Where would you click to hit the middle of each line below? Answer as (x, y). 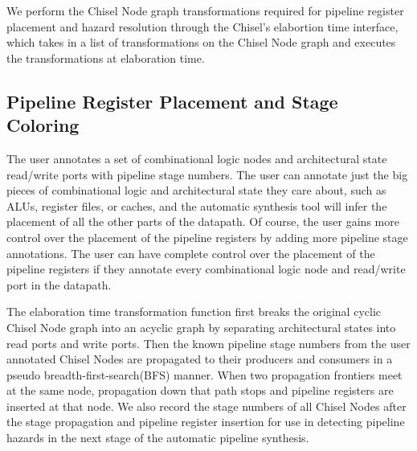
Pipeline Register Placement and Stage (172, 101)
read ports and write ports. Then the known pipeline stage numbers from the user (208, 343)
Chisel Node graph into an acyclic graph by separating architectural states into (201, 327)
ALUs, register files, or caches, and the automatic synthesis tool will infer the (197, 205)
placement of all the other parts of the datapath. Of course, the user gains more (203, 221)
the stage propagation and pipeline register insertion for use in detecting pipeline (206, 422)
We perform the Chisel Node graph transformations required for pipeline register (205, 10)
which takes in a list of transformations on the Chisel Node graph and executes (201, 42)
